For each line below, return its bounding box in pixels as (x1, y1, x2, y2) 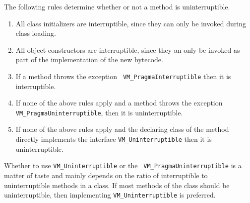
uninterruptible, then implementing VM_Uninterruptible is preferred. (4, 190, 216, 200)
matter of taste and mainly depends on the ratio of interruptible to (4, 170, 208, 180)
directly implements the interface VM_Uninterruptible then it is (15, 134, 212, 144)
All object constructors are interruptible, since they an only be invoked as (15, 44, 240, 55)
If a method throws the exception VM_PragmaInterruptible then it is (15, 71, 231, 81)
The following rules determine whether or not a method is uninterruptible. (4, 1, 230, 11)
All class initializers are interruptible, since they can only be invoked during (15, 18, 246, 28)
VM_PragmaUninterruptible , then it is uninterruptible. (15, 107, 183, 117)
